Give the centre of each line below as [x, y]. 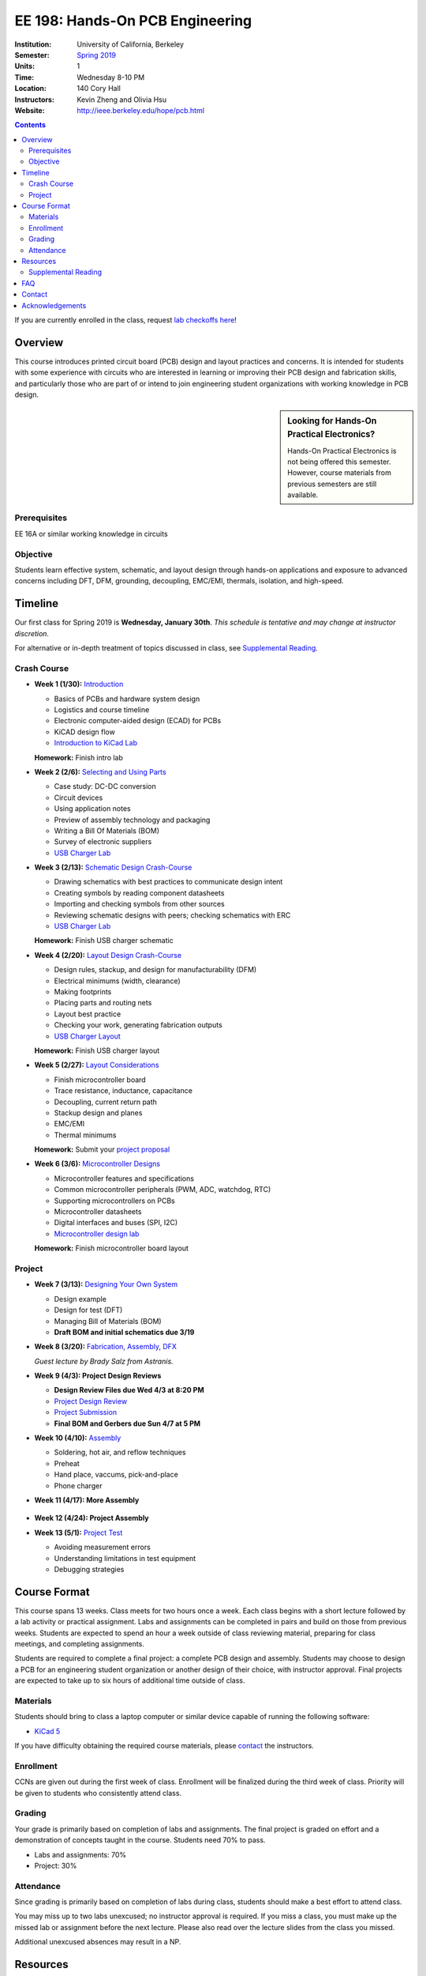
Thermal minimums [85, 1135]
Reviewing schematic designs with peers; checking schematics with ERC [172, 915]
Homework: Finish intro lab [79, 757]
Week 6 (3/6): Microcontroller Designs [97, 1164]
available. [303, 495]
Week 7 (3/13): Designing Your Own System [106, 1284]
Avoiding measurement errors [103, 1547]
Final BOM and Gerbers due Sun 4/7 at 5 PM [127, 1424]
